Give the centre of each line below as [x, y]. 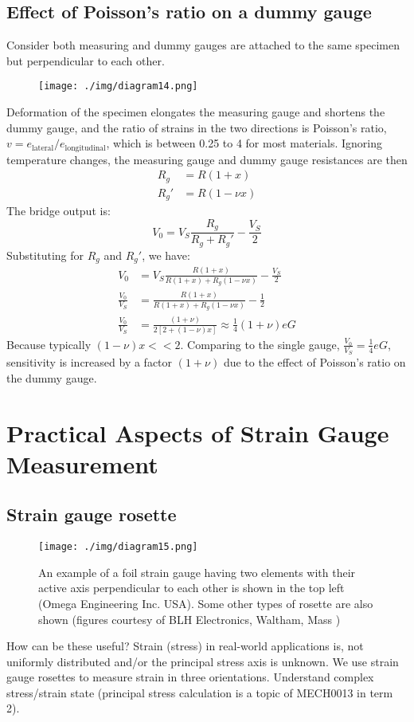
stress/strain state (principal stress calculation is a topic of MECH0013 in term [200, 692]
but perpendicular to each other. [86, 60]
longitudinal [85, 148]
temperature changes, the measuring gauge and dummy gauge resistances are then [207, 159]
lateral [43, 148]
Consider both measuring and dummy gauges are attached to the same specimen [203, 45]
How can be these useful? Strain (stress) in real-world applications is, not [185, 646]
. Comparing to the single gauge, [260, 344]
